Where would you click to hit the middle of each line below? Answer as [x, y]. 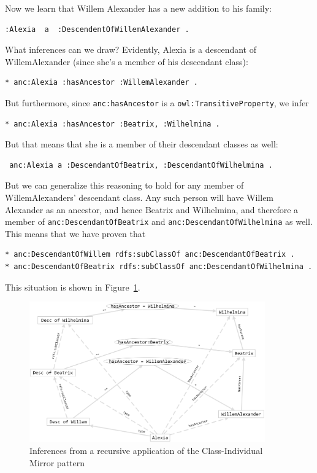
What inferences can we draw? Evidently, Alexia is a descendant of [131, 49]
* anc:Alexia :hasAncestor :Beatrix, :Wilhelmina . [113, 124]
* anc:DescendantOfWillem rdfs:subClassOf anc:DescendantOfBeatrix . [150, 255]
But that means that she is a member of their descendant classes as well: [142, 144]
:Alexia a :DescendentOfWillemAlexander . [97, 29]
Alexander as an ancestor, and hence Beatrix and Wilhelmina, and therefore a [152, 209]
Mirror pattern [57, 462]
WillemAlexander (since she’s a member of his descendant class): [127, 61]
